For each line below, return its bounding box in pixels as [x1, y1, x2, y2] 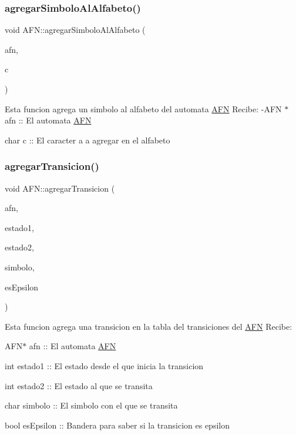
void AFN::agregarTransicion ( [5, 182, 115, 194]
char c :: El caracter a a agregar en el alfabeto [5, 133, 170, 146]
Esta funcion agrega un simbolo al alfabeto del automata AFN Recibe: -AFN [5, 102, 282, 115]
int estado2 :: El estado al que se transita [5, 379, 153, 391]
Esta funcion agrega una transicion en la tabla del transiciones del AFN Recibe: [5, 320, 292, 332]
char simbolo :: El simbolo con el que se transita [5, 399, 178, 411]
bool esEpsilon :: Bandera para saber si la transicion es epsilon [5, 419, 230, 431]
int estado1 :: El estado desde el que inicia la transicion [5, 359, 204, 372]
